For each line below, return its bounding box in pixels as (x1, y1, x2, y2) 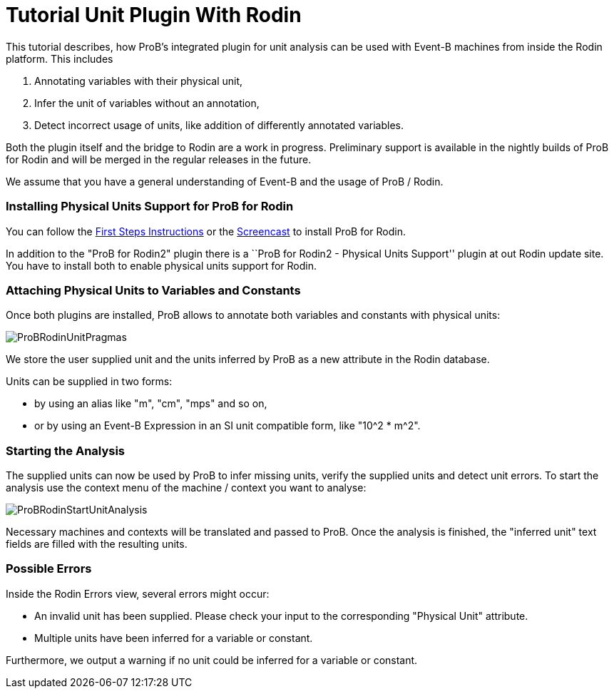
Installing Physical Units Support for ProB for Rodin (6, 199, 294, 214)
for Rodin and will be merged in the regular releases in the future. (6, 153, 312, 165)
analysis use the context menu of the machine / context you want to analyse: (6, 481, 367, 494)
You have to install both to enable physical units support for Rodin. (6, 259, 317, 272)
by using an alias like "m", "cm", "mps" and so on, (34, 397, 267, 410)
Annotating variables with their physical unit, (34, 74, 243, 87)
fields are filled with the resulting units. (6, 538, 188, 550)
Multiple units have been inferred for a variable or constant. (34, 631, 313, 644)
